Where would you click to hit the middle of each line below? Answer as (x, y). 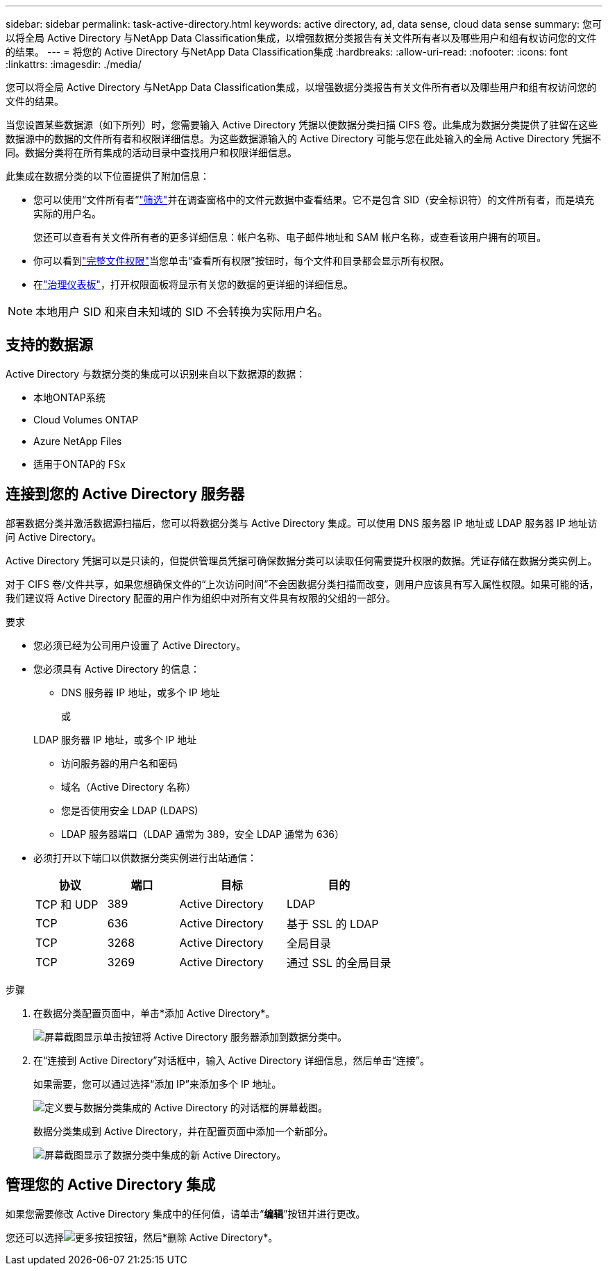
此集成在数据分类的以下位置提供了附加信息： (108, 176)
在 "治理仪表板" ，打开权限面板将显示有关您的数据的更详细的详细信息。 (194, 284)
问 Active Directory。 (54, 537)
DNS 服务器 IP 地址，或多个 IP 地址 (141, 692)
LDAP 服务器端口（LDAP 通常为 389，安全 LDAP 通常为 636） (203, 834)
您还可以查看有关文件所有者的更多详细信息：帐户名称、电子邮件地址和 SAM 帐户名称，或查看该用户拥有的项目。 (290, 237)
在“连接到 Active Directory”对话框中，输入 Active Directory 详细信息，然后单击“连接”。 (231, 1060)
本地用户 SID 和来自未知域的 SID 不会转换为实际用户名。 (182, 312)
